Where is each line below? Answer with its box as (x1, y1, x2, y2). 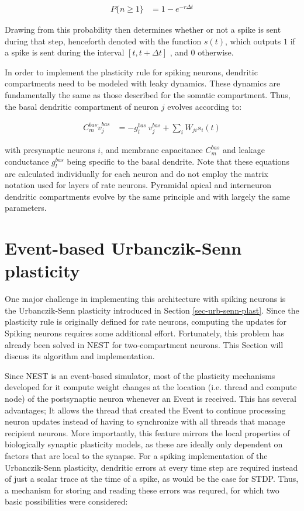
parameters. (5, 201, 47, 214)
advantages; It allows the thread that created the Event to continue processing (5, 404, 286, 416)
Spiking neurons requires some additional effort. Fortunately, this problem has (5, 327, 285, 339)
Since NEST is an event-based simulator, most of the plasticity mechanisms (5, 369, 275, 381)
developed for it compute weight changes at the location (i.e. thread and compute (5, 381, 297, 393)
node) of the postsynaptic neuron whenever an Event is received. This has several (5, 392, 296, 404)
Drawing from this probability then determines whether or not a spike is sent (5, 23, 281, 36)
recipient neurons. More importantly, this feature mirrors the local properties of (5, 426, 290, 439)
